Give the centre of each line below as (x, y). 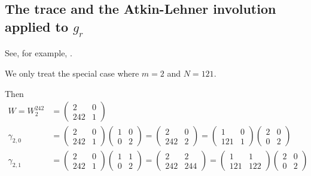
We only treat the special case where (72, 73)
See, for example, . (39, 53)
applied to (36, 26)
